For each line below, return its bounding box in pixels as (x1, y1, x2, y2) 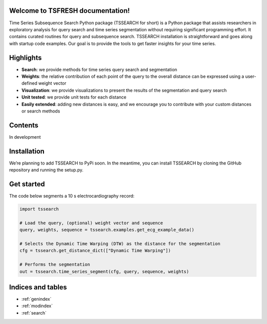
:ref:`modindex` (21, 303, 53, 309)
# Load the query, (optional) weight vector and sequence (19, 220, 163, 225)
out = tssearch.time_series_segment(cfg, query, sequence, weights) (19, 269, 189, 274)
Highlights (9, 54, 42, 62)
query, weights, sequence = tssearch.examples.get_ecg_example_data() (19, 227, 195, 233)
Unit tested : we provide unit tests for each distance (21, 94, 127, 100)
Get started (9, 180, 45, 188)
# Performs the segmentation (19, 262, 90, 268)
